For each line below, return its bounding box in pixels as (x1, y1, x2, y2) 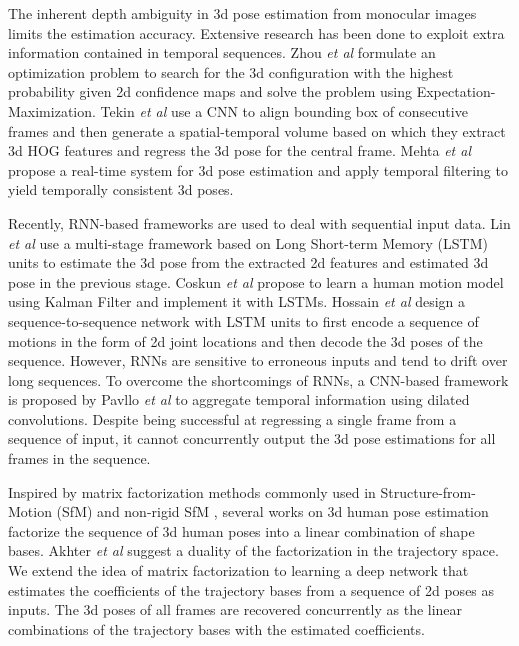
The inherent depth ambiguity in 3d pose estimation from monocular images (8, 3, 477, 23)
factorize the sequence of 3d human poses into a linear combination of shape (8, 520, 475, 541)
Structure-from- (380, 481, 476, 502)
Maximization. (8, 100, 96, 121)
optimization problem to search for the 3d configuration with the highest (8, 61, 454, 82)
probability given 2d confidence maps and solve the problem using (8, 81, 412, 102)
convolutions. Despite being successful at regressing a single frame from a (8, 408, 457, 429)
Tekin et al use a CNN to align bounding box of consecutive (100, 100, 468, 121)
